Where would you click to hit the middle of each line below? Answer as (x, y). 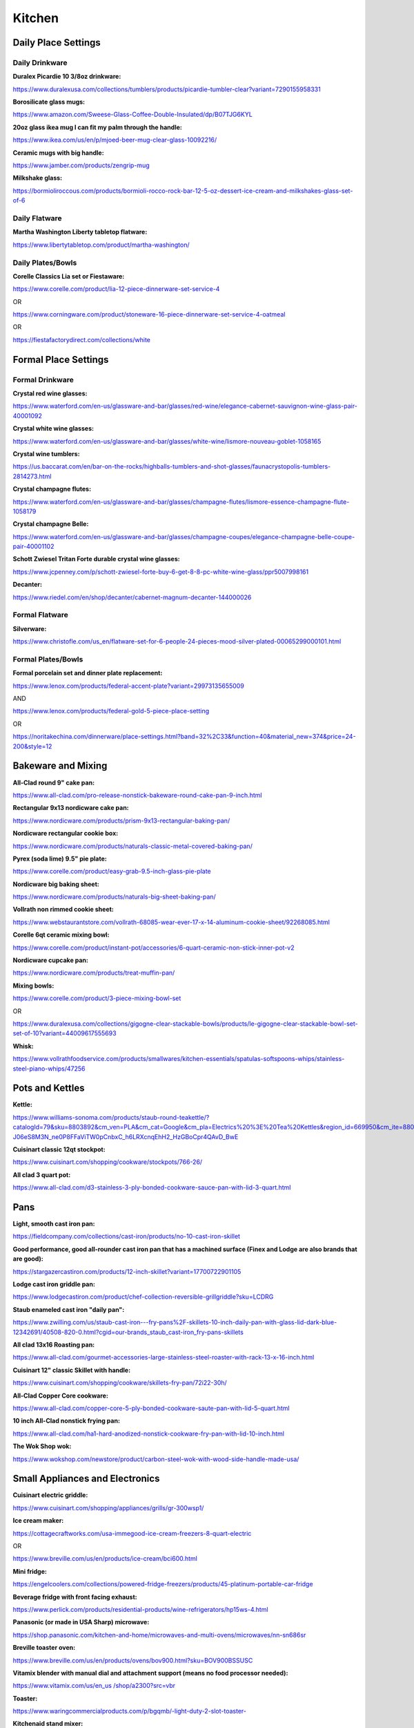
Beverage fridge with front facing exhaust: (75, 1597)
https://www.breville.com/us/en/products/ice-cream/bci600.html (105, 1559)
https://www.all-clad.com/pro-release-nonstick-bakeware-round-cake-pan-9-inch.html (137, 795)
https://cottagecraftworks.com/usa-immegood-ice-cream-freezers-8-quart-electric (132, 1533)
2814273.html (32, 476)
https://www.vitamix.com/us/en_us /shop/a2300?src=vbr (94, 1686)
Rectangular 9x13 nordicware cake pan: (71, 808)
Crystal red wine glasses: (50, 393)
